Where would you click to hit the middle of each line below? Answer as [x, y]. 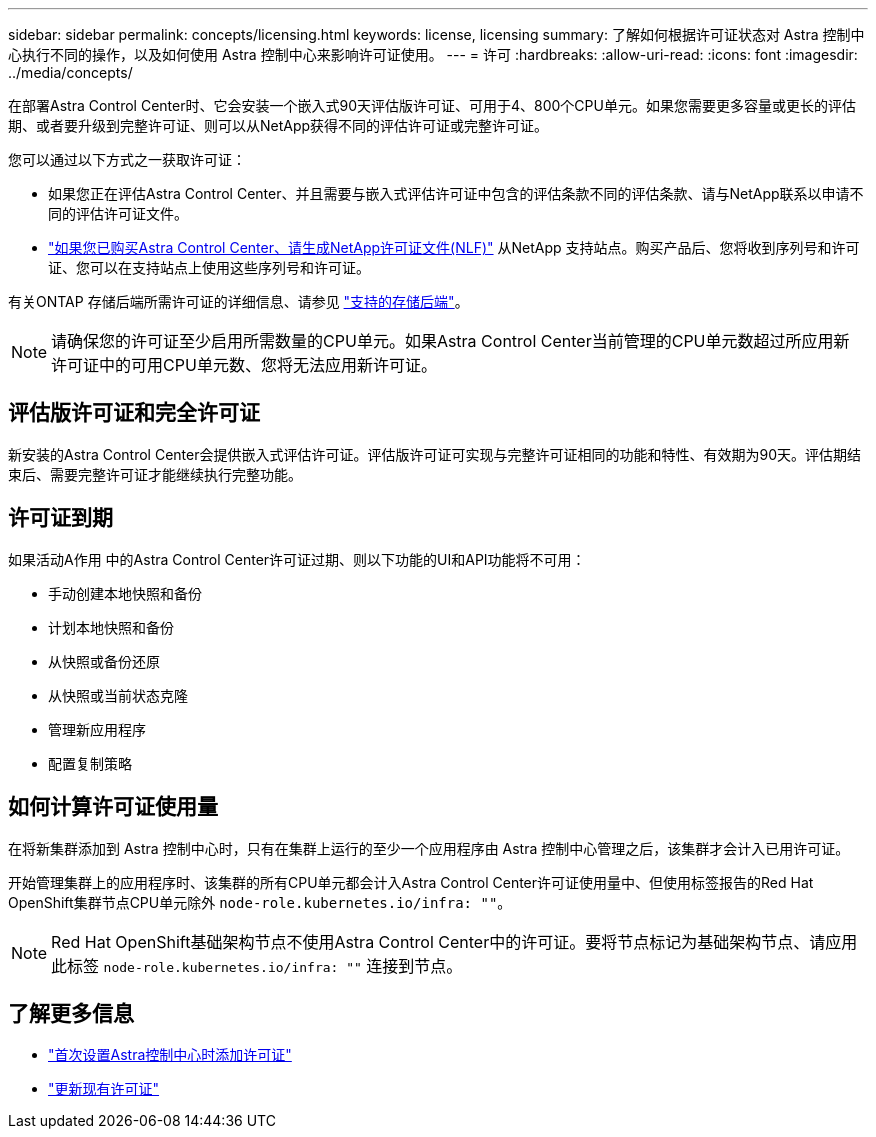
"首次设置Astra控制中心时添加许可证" [170, 1055]
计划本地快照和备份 [111, 627]
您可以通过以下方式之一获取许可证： [127, 159]
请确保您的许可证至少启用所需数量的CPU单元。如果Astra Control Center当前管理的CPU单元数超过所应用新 [450, 341]
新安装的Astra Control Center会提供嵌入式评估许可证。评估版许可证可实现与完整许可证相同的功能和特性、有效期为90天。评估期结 [434, 454]
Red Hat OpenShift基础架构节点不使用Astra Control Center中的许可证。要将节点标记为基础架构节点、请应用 [454, 941]
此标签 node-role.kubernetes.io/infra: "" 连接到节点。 [257, 965]
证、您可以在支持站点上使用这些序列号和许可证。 [209, 267]
